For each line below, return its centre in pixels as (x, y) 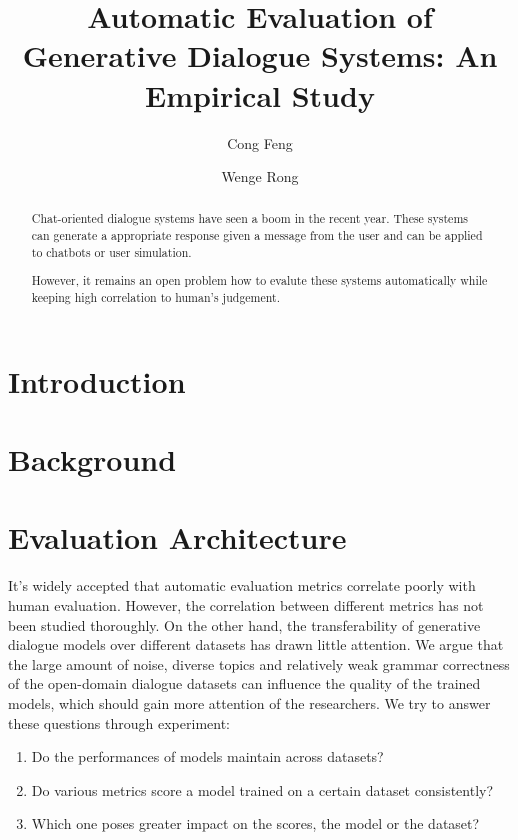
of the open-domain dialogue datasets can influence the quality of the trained (244, 683)
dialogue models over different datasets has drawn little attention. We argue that (256, 644)
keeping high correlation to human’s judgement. (156, 297)
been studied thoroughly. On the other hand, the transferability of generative (244, 624)
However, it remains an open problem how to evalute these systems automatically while (259, 280)
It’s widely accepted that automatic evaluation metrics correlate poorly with (242, 585)
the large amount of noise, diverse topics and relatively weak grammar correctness (259, 663)
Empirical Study (260, 94)
